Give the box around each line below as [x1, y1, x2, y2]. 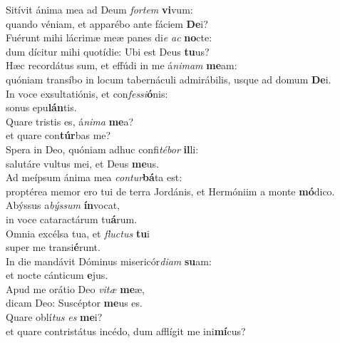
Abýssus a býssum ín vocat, [6, 198, 120, 213]
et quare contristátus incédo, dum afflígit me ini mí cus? [6, 323, 246, 338]
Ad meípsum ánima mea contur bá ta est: [6, 170, 182, 185]
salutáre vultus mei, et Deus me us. [6, 155, 160, 170]
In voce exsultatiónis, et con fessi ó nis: [6, 86, 168, 101]
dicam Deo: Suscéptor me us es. [6, 295, 143, 310]
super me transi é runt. [6, 240, 101, 255]
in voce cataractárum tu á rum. [6, 211, 138, 226]
